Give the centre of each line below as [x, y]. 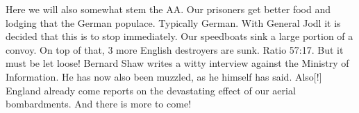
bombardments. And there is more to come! [99, 104]
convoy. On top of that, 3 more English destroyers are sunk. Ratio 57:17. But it [175, 49]
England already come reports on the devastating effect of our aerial [151, 90]
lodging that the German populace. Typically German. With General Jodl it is [173, 22]
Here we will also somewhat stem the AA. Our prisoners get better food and [168, 9]
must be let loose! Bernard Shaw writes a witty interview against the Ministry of [177, 63]
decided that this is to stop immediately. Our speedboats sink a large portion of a [179, 36]
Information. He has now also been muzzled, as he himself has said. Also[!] [164, 76]
